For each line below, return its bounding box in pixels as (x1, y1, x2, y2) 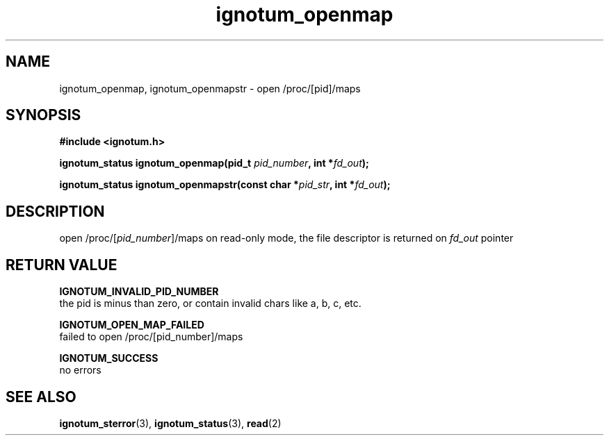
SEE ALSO (6, 388, 76, 406)
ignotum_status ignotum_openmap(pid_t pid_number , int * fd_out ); (59, 157, 369, 169)
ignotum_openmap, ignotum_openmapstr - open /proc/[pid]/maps (59, 82, 361, 94)
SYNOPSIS (6, 106, 81, 124)
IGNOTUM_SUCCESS (59, 352, 159, 365)
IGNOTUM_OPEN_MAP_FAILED (59, 319, 204, 331)
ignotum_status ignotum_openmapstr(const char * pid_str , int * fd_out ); (59, 178, 391, 191)
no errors (59, 364, 101, 376)
